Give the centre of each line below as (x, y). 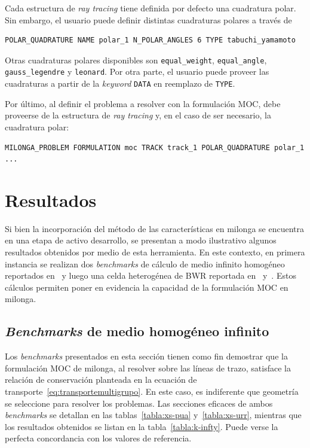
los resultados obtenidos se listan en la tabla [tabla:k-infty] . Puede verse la (142, 426)
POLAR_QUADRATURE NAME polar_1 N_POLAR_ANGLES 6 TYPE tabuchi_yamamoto (150, 40)
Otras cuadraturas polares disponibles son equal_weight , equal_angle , (136, 60)
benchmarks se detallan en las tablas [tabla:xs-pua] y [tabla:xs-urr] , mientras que (153, 415)
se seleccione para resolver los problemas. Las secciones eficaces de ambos (139, 403)
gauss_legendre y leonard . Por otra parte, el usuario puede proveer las (137, 71)
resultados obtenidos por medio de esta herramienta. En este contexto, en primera (155, 252)
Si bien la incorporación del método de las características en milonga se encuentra (154, 228)
